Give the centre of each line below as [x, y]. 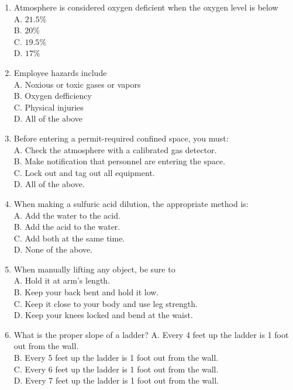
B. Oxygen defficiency [53, 96]
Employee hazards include [60, 72]
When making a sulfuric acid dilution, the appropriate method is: [131, 203]
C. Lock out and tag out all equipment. [84, 172]
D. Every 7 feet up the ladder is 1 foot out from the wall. [116, 380]
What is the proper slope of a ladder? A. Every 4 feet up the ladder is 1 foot [151, 334]
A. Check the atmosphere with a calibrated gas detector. [115, 149]
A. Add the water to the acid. [67, 215]
